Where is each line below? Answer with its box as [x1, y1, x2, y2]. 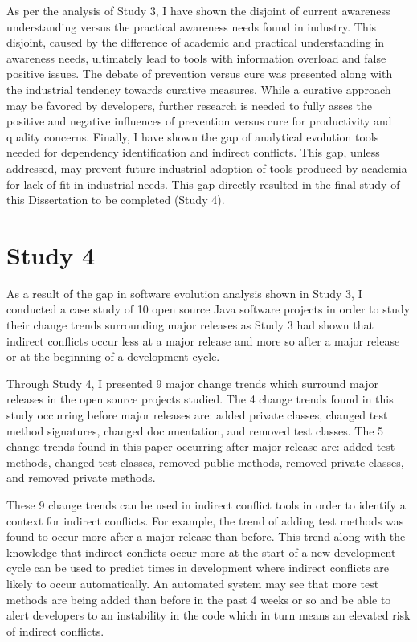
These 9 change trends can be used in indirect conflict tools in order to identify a [6, 496, 406, 513]
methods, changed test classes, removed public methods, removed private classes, [6, 453, 404, 470]
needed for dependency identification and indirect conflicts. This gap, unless [6, 144, 380, 161]
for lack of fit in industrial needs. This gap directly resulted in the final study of [6, 175, 400, 192]
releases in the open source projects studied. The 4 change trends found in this [6, 391, 394, 407]
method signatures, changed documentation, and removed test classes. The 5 [6, 422, 384, 439]
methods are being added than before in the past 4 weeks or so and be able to [6, 591, 391, 607]
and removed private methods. [6, 469, 156, 486]
